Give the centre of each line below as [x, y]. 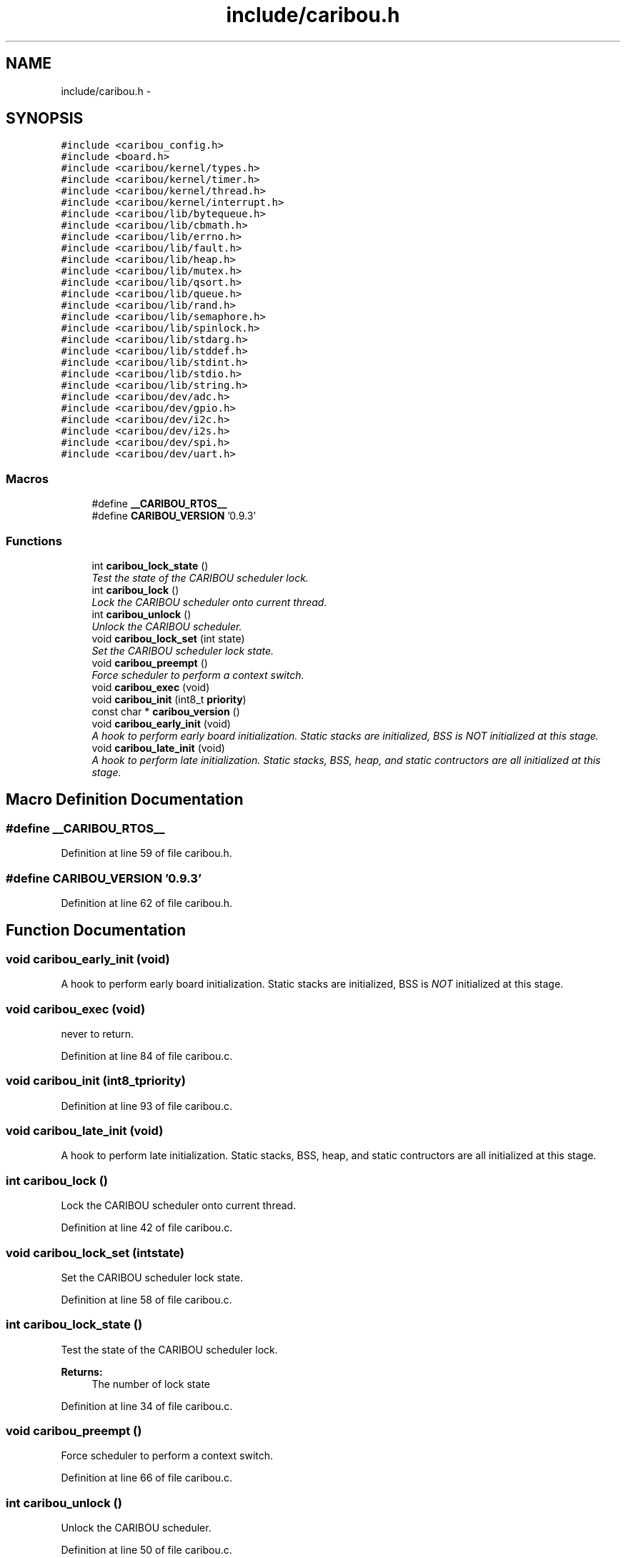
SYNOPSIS [45, 119]
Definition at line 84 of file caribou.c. [147, 1056]
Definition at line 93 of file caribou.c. [146, 1106]
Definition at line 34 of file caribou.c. [147, 1406]
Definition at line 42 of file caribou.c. [147, 1228]
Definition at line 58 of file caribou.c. [146, 1299]
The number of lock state [151, 1384]
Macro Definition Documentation [125, 800]
